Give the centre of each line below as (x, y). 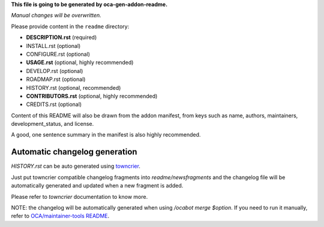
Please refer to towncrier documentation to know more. (79, 196)
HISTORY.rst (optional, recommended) (73, 87)
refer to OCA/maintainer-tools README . (60, 216)
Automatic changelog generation (74, 152)
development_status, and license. (52, 124)
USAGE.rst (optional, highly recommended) (80, 62)
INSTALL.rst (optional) (53, 46)
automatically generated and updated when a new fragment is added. (97, 186)
